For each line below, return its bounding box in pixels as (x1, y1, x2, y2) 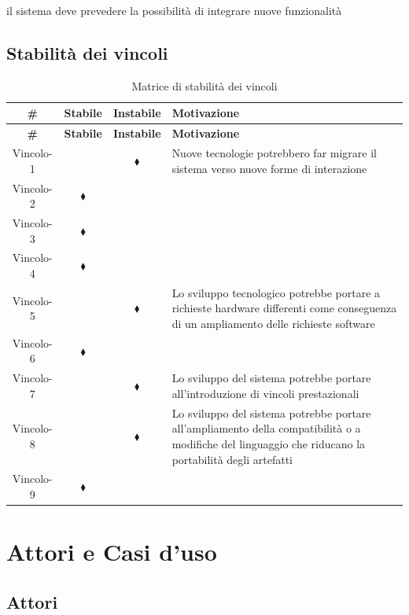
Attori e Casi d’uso (6, 536, 217, 568)
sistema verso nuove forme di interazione (171, 160, 367, 176)
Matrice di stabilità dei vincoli (131, 77, 278, 94)
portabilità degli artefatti (171, 451, 293, 467)
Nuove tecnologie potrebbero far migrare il (171, 145, 377, 161)
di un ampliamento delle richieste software (171, 315, 375, 332)
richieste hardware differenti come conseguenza (171, 300, 397, 316)
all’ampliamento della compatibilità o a (171, 420, 361, 436)
